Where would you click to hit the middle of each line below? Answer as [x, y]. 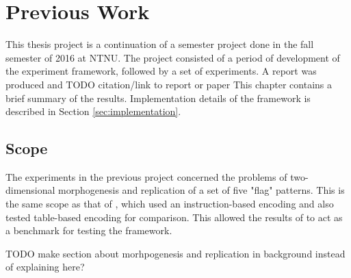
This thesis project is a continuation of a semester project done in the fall [160, 44]
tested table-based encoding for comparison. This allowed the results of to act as [174, 217]
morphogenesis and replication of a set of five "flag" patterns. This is [201, 190]
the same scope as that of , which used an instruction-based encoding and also [170, 204]
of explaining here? [45, 267]
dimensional [30, 190]
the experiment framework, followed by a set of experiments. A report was [161, 71]
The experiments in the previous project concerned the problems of [146, 176]
